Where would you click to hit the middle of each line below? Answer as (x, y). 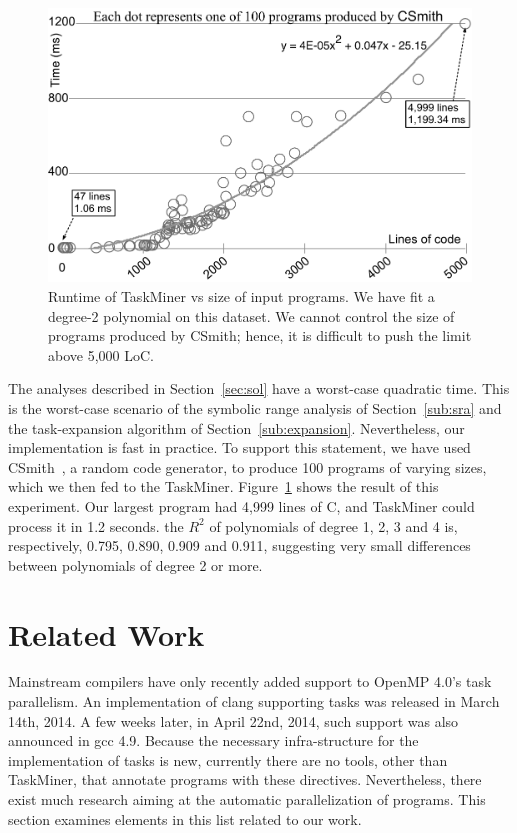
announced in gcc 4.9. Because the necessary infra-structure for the (213, 740)
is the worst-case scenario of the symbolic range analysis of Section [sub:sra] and (255, 408)
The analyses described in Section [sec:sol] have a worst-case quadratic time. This (259, 388)
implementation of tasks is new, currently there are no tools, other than (228, 759)
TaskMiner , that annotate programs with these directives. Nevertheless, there (245, 779)
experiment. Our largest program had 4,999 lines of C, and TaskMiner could (241, 505)
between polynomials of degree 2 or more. (135, 564)
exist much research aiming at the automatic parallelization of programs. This (247, 799)
